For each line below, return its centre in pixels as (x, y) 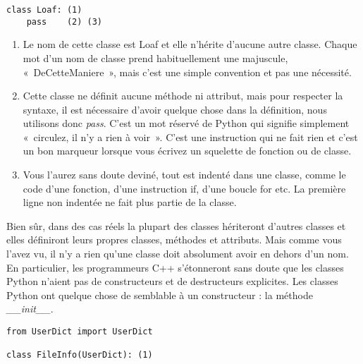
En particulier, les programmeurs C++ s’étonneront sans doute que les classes (175, 267)
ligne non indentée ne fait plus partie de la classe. (130, 202)
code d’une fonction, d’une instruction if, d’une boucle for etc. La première (184, 188)
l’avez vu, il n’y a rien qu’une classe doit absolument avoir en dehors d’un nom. (178, 254)
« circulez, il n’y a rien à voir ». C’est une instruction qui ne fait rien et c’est (190, 136)
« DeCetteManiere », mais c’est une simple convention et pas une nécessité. (187, 72)
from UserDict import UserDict (80, 332)
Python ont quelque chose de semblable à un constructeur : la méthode (160, 295)
